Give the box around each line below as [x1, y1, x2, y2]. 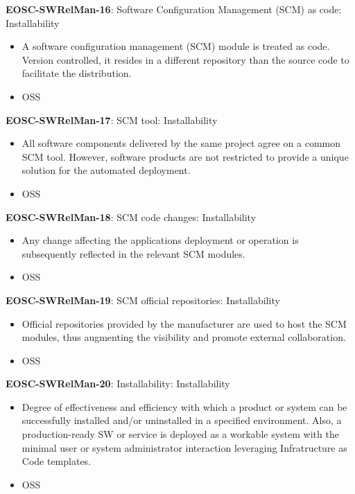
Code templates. [21, 454, 92, 468]
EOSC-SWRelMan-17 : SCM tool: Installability [6, 112, 218, 127]
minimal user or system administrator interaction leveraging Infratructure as [21, 440, 347, 455]
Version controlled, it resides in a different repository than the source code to [21, 52, 349, 67]
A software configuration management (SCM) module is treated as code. [21, 39, 330, 53]
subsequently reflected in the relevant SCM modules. [21, 246, 245, 261]
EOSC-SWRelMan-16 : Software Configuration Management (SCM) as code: [6, 2, 342, 16]
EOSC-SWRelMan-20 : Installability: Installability [6, 376, 230, 391]
